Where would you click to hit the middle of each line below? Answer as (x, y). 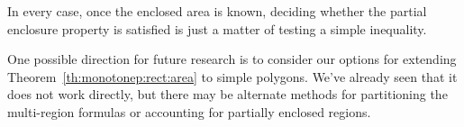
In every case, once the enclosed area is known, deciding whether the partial (217, 11)
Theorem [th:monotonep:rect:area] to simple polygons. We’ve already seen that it (232, 76)
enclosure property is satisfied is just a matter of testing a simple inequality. (217, 28)
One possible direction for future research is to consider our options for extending (232, 59)
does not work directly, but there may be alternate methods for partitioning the (227, 94)
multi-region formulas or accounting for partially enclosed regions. (189, 111)
